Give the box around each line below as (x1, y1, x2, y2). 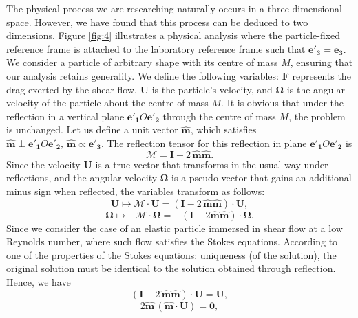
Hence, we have (6, 274, 71, 288)
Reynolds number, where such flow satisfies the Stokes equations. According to (6, 234, 338, 249)
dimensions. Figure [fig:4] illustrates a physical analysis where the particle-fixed (6, 28, 341, 43)
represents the (292, 68, 351, 82)
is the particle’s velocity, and (151, 82, 273, 96)
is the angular (286, 82, 345, 96)
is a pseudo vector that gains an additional (171, 170, 352, 185)
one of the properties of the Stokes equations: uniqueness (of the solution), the (6, 247, 337, 262)
